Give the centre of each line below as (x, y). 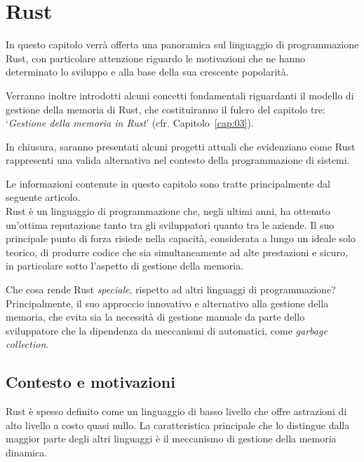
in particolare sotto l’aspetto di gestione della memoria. (125, 266)
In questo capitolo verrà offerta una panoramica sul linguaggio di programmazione (182, 44)
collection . (27, 344)
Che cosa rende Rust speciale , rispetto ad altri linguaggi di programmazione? (171, 289)
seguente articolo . (43, 197)
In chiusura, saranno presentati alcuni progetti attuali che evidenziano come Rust (181, 146)
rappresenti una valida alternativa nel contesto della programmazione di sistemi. (178, 160)
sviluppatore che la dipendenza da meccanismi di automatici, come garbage (167, 330)
